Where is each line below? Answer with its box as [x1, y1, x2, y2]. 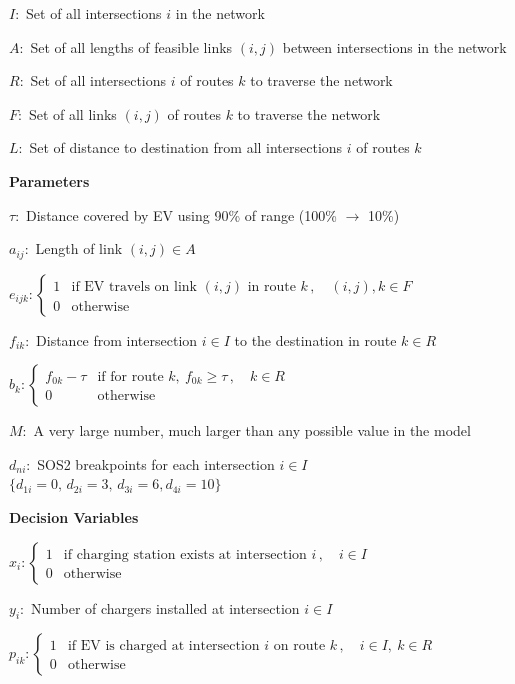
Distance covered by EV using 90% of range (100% [26, 204, 337, 225]
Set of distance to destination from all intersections [29, 137, 343, 158]
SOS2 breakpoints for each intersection [37, 453, 275, 474]
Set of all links [28, 103, 117, 124]
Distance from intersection [36, 329, 198, 350]
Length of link [35, 238, 123, 259]
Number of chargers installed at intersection [30, 597, 300, 618]
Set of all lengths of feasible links [30, 36, 233, 57]
